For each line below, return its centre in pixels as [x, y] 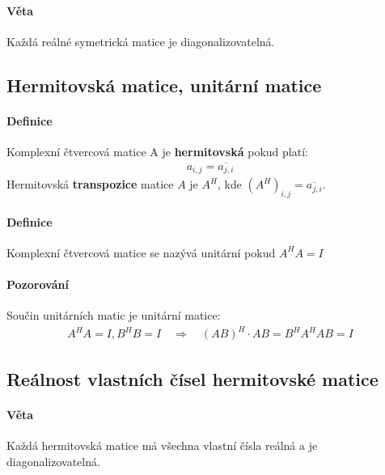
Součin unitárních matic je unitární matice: [114, 315]
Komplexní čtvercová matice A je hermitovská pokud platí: [157, 151]
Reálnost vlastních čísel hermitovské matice [192, 378]
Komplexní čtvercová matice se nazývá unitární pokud [141, 252]
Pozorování [38, 284]
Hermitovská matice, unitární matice [164, 85]
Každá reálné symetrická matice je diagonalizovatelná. [141, 41]
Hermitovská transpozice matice [90, 184]
